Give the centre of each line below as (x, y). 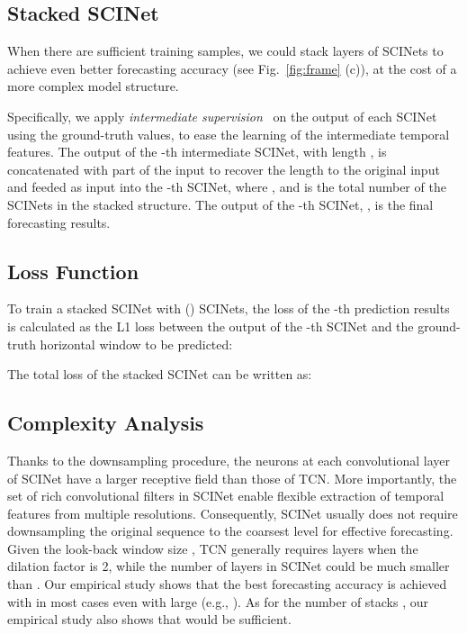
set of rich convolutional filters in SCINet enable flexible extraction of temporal (226, 496)
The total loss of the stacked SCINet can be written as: (160, 374)
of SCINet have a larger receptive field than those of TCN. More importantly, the (232, 478)
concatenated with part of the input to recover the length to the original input (224, 169)
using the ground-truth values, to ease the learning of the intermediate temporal (229, 134)
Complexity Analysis (106, 423)
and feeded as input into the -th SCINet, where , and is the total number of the (227, 187)
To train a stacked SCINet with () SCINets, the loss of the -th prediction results (229, 308)
